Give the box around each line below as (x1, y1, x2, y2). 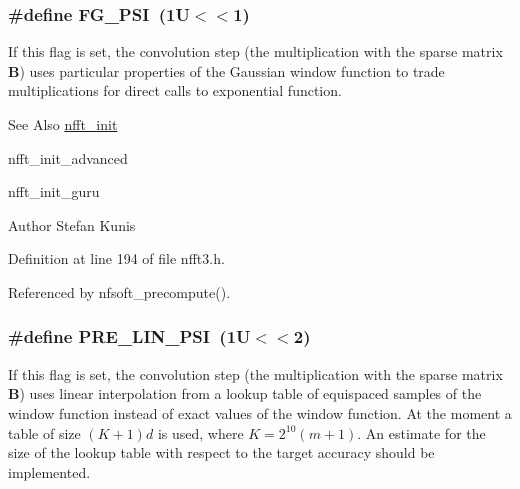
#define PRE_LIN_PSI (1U (8, 324, 251, 349)
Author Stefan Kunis (8, 214, 136, 235)
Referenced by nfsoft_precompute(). (8, 281, 231, 302)
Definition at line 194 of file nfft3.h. (8, 248, 225, 269)
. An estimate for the (357, 422, 486, 443)
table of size (8, 422, 81, 443)
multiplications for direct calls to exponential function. (8, 80, 342, 101)
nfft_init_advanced (8, 147, 128, 168)
